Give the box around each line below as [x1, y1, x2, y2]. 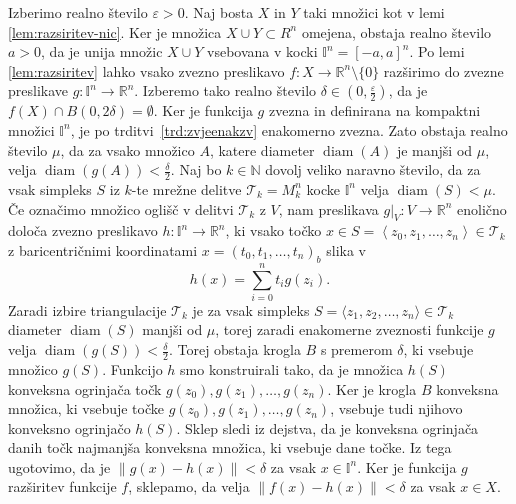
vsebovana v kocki [207, 41, 318, 62]
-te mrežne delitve [131, 178, 242, 199]
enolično [457, 198, 507, 219]
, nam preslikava [278, 198, 379, 219]
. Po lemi [409, 41, 465, 62]
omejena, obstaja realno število [301, 21, 492, 42]
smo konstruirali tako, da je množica [180, 358, 404, 379]
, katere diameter [209, 139, 315, 160]
